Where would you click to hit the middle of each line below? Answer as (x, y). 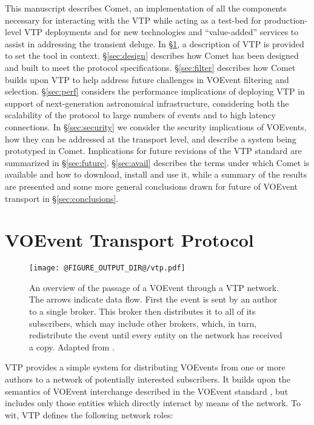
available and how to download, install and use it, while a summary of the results (156, 174)
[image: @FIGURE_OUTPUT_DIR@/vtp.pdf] (107, 268)
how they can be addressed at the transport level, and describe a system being (151, 139)
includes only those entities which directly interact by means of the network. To (153, 403)
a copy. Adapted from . (72, 346)
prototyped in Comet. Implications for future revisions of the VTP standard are (153, 151)
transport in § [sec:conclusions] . (62, 198)
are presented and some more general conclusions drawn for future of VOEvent (151, 186)
